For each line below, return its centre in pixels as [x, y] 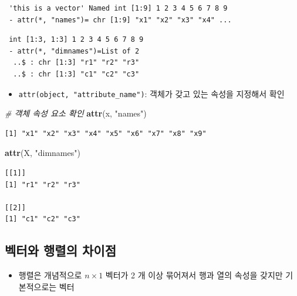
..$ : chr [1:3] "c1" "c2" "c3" [76, 74]
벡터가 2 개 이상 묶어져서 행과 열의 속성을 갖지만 [194, 275]
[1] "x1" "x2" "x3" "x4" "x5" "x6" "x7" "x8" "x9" [106, 133]
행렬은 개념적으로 [50, 275]
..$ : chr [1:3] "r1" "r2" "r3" [76, 63]
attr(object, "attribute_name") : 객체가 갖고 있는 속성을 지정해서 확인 [151, 93]
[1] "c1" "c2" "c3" [43, 219]
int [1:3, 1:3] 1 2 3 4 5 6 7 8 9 [76, 40]
